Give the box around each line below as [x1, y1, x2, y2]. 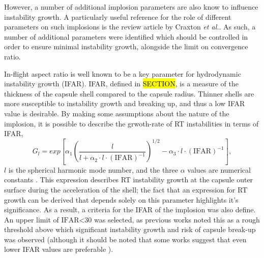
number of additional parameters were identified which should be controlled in [4, 31, 248, 42]
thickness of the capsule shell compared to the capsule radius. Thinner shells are [4, 88, 254, 99]
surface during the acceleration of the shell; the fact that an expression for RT [4, 184, 248, 195]
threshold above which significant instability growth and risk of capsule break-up [4, 224, 256, 235]
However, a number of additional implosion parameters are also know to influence [4, 2, 258, 12]
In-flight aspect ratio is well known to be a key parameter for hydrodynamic [4, 68, 241, 79]
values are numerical [187, 164, 251, 175]
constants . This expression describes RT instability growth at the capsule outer [4, 174, 253, 185]
